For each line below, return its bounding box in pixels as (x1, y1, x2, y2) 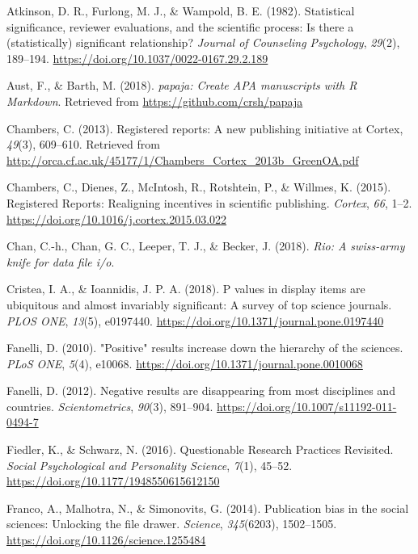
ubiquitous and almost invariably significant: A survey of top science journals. (6, 296, 392, 313)
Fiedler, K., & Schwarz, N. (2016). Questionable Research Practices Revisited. (6, 441, 394, 458)
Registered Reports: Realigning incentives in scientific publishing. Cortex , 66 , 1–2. (6, 194, 412, 211)
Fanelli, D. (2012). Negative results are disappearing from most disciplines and (6, 382, 395, 399)
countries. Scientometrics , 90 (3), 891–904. (6, 397, 213, 414)
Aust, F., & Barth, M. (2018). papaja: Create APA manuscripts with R (6, 77, 357, 94)
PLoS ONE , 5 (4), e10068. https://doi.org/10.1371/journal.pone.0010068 (6, 355, 363, 371)
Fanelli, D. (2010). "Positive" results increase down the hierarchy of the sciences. (6, 339, 403, 356)
